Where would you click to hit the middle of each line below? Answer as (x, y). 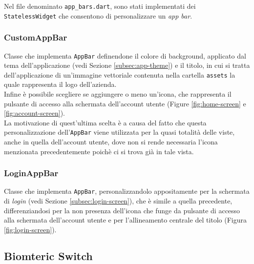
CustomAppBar (36, 37)
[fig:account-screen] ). (34, 113)
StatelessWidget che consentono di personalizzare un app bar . (98, 15)
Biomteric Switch (48, 255)
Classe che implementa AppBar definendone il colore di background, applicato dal (125, 55)
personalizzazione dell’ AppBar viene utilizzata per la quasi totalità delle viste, (119, 132)
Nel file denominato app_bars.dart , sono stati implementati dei (100, 6)
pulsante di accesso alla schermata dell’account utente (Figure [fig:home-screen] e (125, 103)
